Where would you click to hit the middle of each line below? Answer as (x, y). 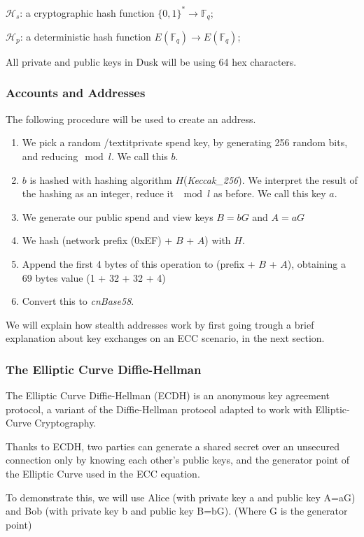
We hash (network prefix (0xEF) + (97, 240)
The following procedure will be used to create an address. (131, 119)
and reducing (50, 156)
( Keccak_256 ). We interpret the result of (271, 179)
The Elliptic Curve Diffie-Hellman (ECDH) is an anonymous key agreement (168, 395)
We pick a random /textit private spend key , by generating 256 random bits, (185, 142)
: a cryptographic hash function (87, 12)
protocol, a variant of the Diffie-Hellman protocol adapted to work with (159, 409)
